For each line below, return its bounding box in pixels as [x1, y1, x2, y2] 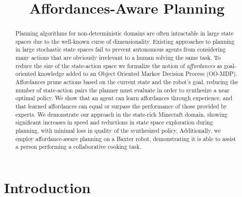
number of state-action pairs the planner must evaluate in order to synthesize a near [15, 86, 230, 94]
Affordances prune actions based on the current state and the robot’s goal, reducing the [15, 78, 239, 86]
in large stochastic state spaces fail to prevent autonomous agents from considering [15, 45, 226, 54]
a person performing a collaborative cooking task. [15, 143, 141, 151]
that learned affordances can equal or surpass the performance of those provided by [15, 102, 227, 110]
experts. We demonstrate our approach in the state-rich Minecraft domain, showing [15, 110, 227, 118]
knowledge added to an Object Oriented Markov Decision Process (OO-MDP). [38, 70, 238, 78]
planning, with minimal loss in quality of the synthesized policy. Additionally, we [15, 126, 221, 135]
